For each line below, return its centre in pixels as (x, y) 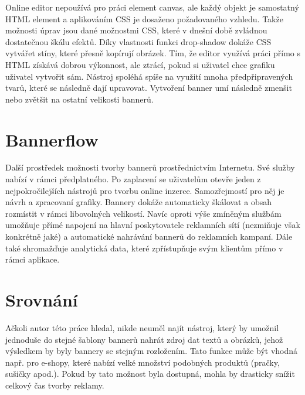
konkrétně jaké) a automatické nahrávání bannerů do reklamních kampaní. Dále (149, 236)
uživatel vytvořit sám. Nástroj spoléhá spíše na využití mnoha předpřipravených (149, 76)
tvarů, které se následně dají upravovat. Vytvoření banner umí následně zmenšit (149, 88)
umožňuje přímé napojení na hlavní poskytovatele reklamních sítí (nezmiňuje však (153, 225)
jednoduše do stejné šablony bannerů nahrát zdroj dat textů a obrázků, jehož (144, 339)
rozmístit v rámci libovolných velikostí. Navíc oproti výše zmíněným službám (143, 213)
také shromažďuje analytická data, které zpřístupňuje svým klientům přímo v (144, 248)
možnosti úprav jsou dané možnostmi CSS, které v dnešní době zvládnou (136, 30)
